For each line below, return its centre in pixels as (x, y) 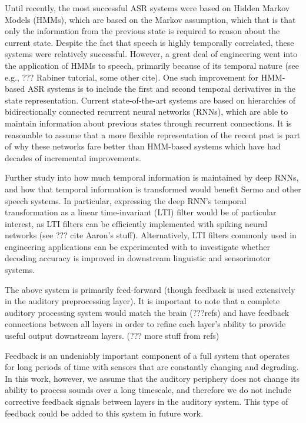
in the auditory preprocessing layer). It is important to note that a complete (142, 301)
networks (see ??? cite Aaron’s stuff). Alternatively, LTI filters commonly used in (151, 235)
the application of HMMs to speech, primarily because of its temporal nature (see (152, 65)
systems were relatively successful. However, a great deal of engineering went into (151, 54)
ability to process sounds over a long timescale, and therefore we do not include (148, 390)
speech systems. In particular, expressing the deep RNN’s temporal (126, 200)
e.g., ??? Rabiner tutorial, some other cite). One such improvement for (132, 77)
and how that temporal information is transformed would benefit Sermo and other (153, 189)
